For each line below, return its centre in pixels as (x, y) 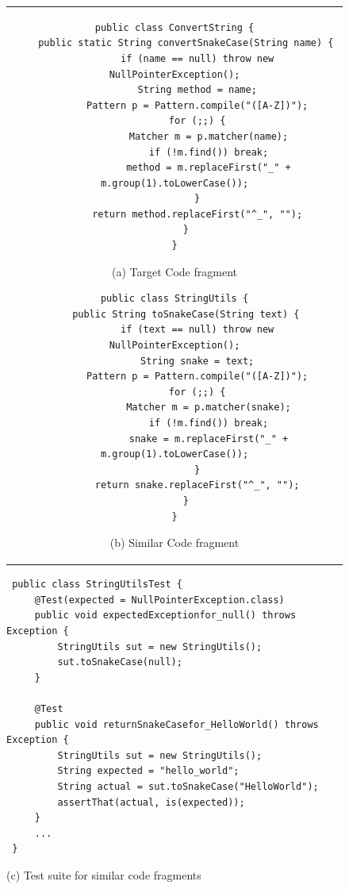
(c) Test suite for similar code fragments (104, 874)
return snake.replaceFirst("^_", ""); (197, 485)
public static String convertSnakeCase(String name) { (186, 43)
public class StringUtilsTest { (97, 585)
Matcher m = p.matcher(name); (209, 136)
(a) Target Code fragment (174, 271)
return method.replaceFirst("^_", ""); (198, 214)
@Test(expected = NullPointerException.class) (159, 600)
